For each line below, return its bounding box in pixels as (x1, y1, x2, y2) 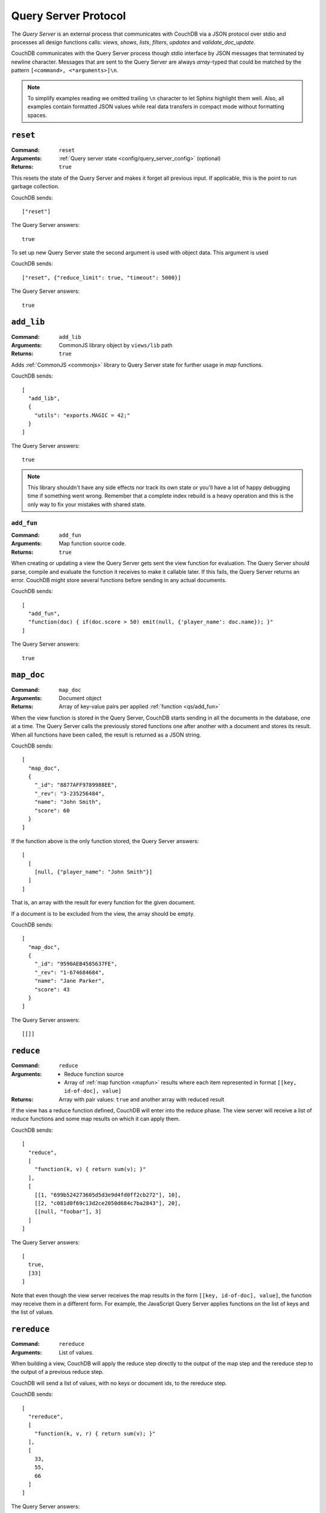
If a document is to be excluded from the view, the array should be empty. (11, 910, 195, 917)
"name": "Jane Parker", (34, 977, 105, 985)
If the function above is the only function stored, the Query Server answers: (11, 837, 199, 844)
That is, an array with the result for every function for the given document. (11, 899, 196, 906)
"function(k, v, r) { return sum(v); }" (34, 1430, 156, 1437)
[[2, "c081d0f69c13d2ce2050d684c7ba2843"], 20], (34, 1200, 181, 1207)
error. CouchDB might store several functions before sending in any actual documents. (11, 576, 227, 583)
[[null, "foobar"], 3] (34, 1208, 102, 1215)
